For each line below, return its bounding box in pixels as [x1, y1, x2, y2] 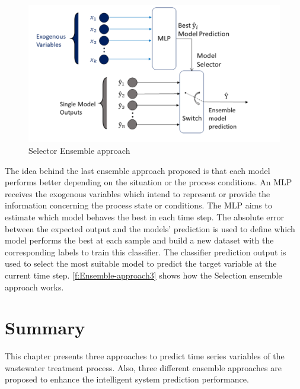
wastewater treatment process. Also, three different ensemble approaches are [5, 361, 282, 374]
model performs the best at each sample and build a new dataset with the [5, 234, 274, 246]
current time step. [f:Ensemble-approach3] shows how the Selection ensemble [5, 268, 282, 281]
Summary [5, 315, 85, 340]
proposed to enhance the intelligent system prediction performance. [5, 373, 249, 385]
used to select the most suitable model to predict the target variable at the [5, 257, 277, 270]
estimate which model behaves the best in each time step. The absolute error [5, 211, 284, 223]
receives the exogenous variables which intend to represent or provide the [5, 187, 270, 200]
